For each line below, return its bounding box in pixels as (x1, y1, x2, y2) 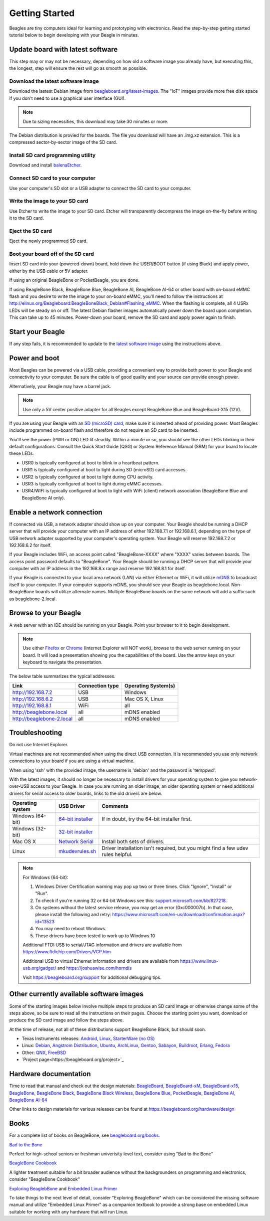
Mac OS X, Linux (124, 695, 164, 702)
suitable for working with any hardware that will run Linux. (9, 1208, 128, 1214)
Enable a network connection (9, 508, 102, 516)
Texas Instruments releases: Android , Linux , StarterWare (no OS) (21, 1035, 155, 1041)
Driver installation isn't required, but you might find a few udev (101, 845, 248, 852)
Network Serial (58, 838, 93, 845)
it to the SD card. (9, 215, 44, 221)
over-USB (9, 783, 29, 789)
